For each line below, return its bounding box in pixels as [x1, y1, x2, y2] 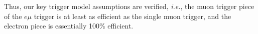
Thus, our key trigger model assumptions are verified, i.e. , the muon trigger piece [4, 1, 254, 11]
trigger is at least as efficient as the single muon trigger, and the [34, 10, 231, 21]
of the [4, 10, 22, 21]
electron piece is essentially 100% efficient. [4, 20, 134, 31]
